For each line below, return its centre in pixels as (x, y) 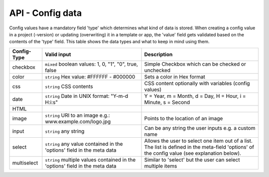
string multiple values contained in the (90, 160)
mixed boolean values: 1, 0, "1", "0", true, (91, 64)
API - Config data (46, 13)
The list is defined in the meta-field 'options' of (199, 147)
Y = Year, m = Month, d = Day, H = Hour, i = (195, 96)
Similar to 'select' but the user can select (192, 160)
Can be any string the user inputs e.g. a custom (200, 128)
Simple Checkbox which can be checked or (195, 64)
